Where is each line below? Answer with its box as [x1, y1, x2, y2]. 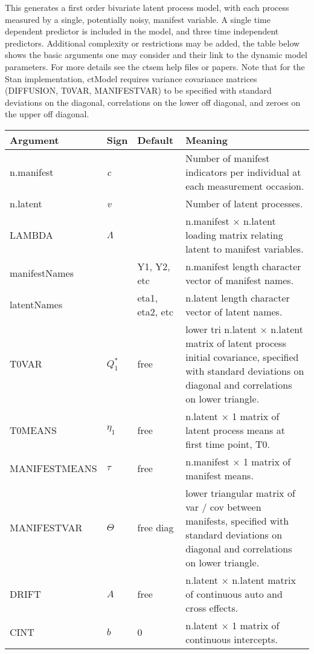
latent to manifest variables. [185, 241, 304, 256]
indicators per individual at [185, 164, 301, 179]
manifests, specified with [185, 513, 289, 528]
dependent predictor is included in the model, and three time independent [5, 25, 279, 37]
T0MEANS [10, 423, 57, 437]
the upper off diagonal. [5, 108, 89, 120]
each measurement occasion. [185, 178, 304, 193]
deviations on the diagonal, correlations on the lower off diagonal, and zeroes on [5, 96, 301, 108]
